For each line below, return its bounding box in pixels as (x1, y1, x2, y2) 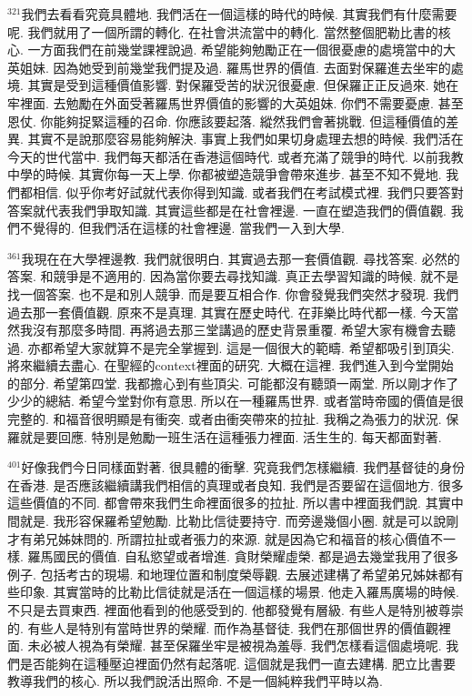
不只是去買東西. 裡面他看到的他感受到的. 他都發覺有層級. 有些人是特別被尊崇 (7, 600, 464, 619)
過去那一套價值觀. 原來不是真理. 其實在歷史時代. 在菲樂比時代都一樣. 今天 (7, 302, 447, 321)
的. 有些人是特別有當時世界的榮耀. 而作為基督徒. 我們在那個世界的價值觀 (7, 618, 438, 637)
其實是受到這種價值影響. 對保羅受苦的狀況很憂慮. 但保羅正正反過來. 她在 (27, 76, 459, 95)
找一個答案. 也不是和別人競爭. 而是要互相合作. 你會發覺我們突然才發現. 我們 (7, 284, 459, 303)
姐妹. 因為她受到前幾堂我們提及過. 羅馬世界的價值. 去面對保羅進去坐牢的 (19, 57, 451, 76)
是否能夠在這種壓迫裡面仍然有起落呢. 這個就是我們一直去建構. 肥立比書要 (19, 653, 457, 672)
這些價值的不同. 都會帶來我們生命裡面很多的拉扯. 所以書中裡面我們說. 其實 (7, 493, 451, 512)
